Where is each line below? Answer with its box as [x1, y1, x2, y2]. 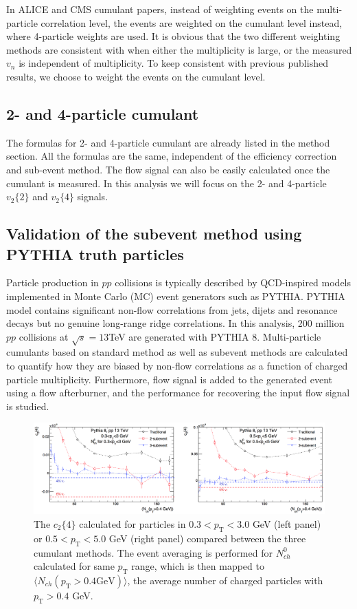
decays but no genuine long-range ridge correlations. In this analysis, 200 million [6, 316, 345, 330]
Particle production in [6, 275, 99, 290]
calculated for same [34, 559, 115, 573]
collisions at [19, 329, 69, 343]
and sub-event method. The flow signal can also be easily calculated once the [6, 162, 330, 176]
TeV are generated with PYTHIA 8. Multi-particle [108, 329, 321, 343]
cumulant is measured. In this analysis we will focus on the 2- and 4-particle [6, 175, 327, 190]
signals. [77, 189, 108, 204]
